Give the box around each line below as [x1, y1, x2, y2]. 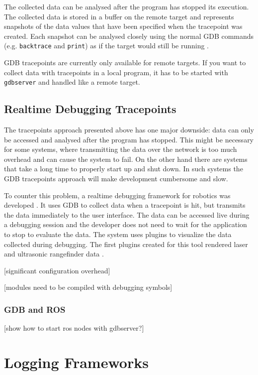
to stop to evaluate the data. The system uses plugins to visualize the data [4, 229, 232, 240]
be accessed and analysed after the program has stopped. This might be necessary [4, 134, 254, 144]
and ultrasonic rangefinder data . [4, 249, 104, 259]
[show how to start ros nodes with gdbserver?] [4, 323, 144, 333]
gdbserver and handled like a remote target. [4, 77, 140, 87]
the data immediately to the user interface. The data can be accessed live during [4, 209, 250, 220]
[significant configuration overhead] [4, 265, 110, 275]
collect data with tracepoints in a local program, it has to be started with [4, 67, 228, 77]
